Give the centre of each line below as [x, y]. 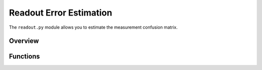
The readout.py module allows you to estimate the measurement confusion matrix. [93, 27]
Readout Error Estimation [61, 13]
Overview [24, 41]
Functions [25, 57]
